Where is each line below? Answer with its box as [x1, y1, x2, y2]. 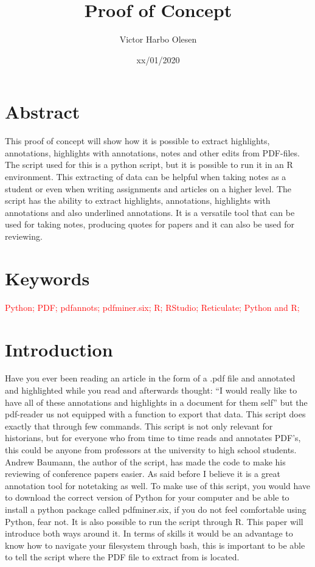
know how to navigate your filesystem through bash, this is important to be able [5, 538, 305, 551]
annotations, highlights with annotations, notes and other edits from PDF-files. [5, 146, 300, 159]
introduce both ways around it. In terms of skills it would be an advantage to [5, 527, 293, 540]
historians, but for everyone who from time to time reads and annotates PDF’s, [5, 431, 301, 444]
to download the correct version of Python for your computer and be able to [5, 491, 289, 504]
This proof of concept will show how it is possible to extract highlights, [5, 134, 270, 147]
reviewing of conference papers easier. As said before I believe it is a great [5, 467, 280, 480]
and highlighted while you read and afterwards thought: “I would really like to [5, 384, 297, 397]
